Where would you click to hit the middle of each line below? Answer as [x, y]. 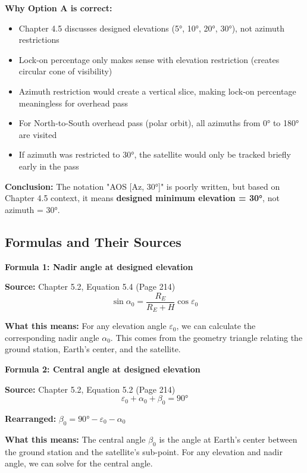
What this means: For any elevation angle [86, 326]
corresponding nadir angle [52, 337]
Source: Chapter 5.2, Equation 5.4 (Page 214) [90, 286]
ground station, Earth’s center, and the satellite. [93, 349]
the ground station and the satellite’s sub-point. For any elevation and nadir [144, 451]
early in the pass [49, 166]
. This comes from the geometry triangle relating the [206, 337]
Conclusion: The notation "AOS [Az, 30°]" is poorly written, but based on [142, 186]
